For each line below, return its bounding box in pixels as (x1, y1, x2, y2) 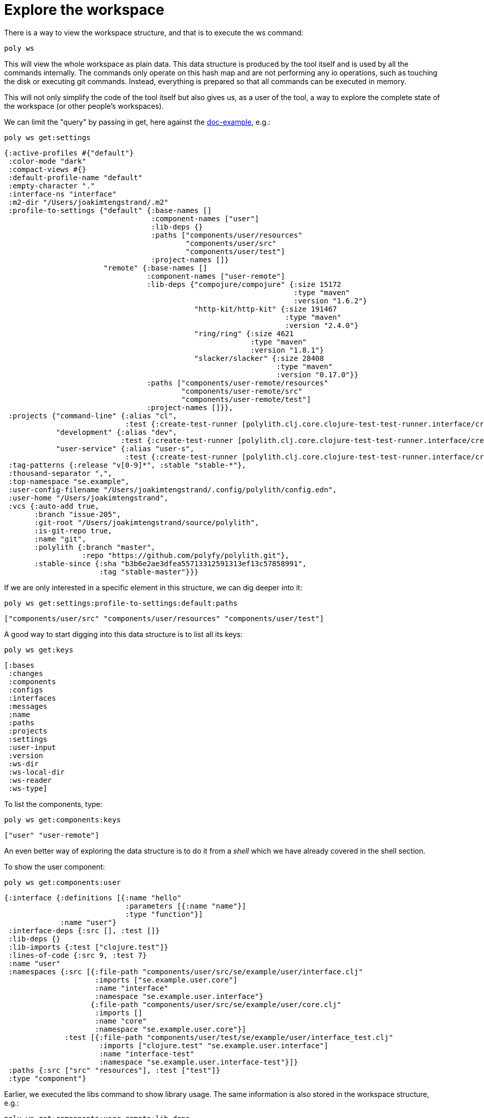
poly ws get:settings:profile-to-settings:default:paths (4, 599, 238, 607)
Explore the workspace (4, 1, 165, 18)
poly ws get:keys (4, 645, 73, 654)
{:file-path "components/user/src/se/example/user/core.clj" (90, 1000, 341, 1009)
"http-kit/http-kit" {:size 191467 (194, 304, 337, 313)
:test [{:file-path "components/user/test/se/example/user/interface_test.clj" (65, 1033, 393, 1042)
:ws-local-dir (8, 767, 65, 776)
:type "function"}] (125, 910, 203, 918)
